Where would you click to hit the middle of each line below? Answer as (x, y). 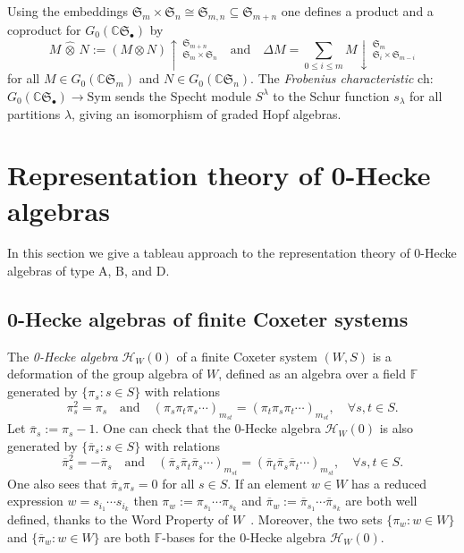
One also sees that (57, 483)
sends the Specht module (183, 95)
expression (35, 501)
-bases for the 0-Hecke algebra (244, 536)
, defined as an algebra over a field (312, 374)
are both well (381, 501)
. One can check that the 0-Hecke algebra (208, 428)
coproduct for (44, 29)
